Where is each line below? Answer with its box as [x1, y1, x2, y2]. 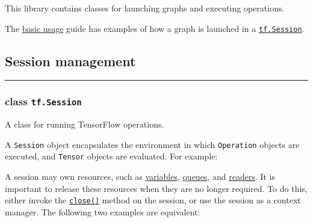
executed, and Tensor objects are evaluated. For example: [5, 150, 218, 162]
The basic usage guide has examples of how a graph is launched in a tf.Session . [5, 22, 305, 34]
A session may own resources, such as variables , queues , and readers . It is [5, 170, 276, 183]
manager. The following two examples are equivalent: [5, 205, 200, 218]
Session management [5, 51, 136, 70]
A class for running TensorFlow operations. [5, 118, 164, 131]
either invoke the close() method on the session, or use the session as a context [5, 194, 301, 206]
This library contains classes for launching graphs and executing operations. [5, 2, 285, 14]
